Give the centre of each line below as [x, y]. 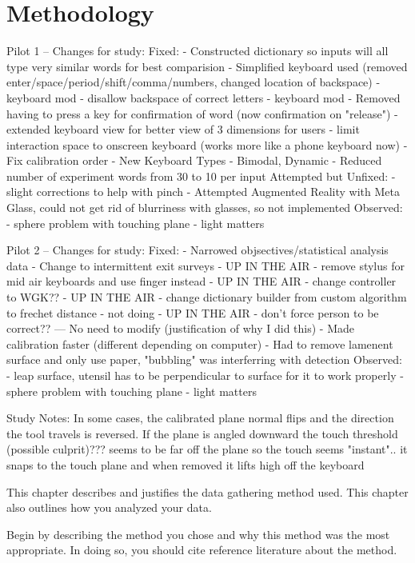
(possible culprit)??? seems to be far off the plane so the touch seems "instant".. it [207, 449]
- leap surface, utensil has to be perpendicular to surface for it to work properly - [205, 375]
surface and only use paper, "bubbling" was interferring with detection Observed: [204, 359]
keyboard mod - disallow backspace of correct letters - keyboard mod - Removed [204, 97]
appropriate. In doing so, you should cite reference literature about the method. [202, 550]
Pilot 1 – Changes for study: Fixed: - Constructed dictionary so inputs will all [198, 51]
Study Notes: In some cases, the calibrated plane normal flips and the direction [200, 418]
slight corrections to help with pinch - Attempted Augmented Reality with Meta [203, 192]
